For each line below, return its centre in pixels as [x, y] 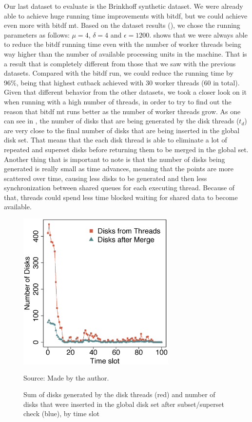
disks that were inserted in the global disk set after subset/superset [124, 404]
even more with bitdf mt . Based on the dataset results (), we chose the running [122, 25]
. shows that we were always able [198, 34]
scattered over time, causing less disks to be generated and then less [106, 178]
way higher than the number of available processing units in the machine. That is [126, 53]
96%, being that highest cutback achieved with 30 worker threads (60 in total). [122, 82]
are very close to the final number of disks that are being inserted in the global [122, 130]
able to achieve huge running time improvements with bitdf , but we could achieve [126, 15]
